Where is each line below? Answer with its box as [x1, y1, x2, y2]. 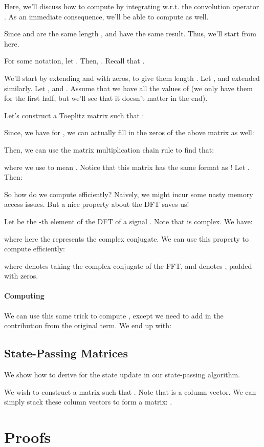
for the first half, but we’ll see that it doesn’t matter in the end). [4, 93, 208, 103]
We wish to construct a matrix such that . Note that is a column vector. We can [4, 386, 256, 397]
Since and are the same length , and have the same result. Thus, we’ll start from [4, 28, 256, 39]
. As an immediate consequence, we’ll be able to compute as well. [4, 11, 209, 22]
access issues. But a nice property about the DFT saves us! [4, 199, 189, 209]
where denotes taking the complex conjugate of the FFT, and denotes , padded [4, 260, 252, 271]
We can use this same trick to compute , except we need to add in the [4, 310, 224, 321]
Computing [4, 290, 45, 301]
